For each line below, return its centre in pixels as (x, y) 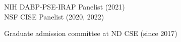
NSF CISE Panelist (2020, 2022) (54, 16)
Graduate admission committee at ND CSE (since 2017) (91, 33)
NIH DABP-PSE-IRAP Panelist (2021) (65, 6)
